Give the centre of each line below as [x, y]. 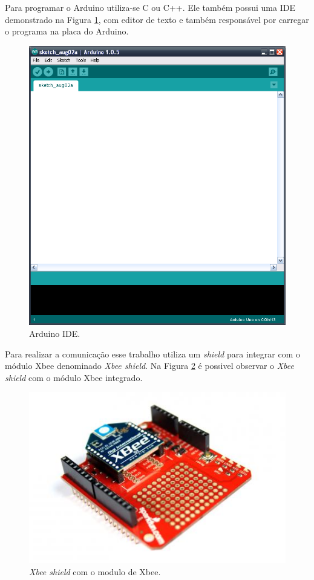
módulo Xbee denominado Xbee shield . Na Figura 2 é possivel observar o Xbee [150, 366]
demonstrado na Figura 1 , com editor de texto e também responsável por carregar [157, 19]
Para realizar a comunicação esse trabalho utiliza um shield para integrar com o [153, 354]
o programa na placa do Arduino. [67, 31]
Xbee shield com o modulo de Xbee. [95, 571]
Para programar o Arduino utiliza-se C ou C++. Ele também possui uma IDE [150, 7]
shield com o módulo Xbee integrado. [74, 377]
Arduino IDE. [55, 334]
